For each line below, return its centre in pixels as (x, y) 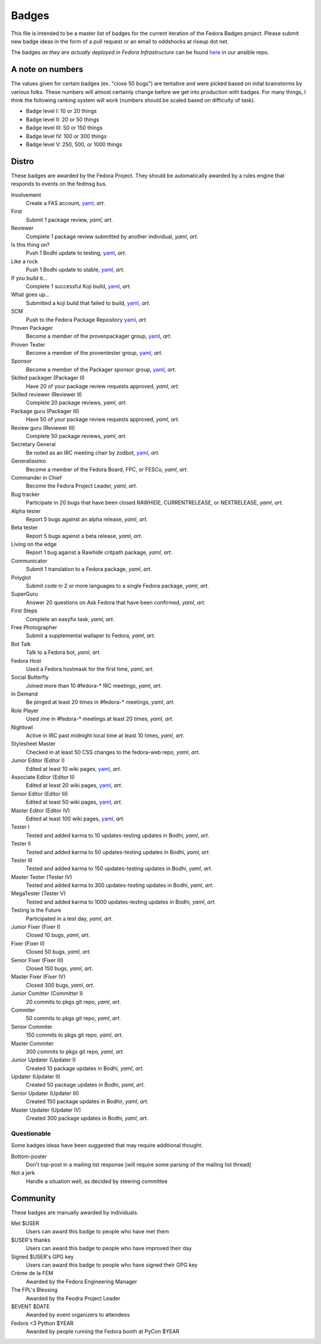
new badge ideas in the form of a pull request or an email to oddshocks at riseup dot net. (120, 41)
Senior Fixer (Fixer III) (37, 960)
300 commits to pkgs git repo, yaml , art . (75, 1052)
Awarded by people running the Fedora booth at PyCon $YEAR (103, 1332)
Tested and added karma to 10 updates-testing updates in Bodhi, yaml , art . (117, 835)
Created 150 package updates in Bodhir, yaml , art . (87, 1101)
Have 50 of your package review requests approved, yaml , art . (103, 420)
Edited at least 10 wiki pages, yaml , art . (74, 769)
